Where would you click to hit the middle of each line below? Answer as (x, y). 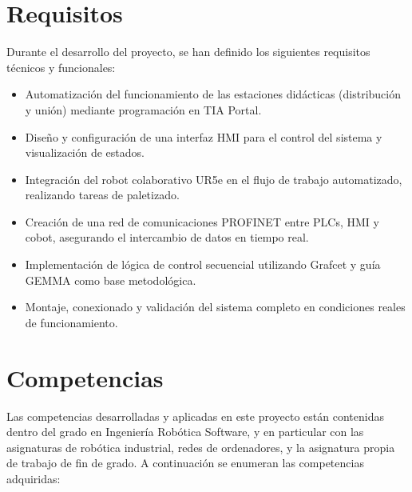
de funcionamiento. (71, 322)
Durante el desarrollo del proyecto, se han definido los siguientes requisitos (188, 52)
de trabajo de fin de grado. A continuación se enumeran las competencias (185, 463)
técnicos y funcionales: (61, 67)
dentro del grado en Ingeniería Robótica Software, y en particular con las (185, 432)
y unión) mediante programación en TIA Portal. (143, 109)
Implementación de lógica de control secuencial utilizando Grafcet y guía (203, 264)
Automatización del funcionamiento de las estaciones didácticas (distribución (213, 94)
